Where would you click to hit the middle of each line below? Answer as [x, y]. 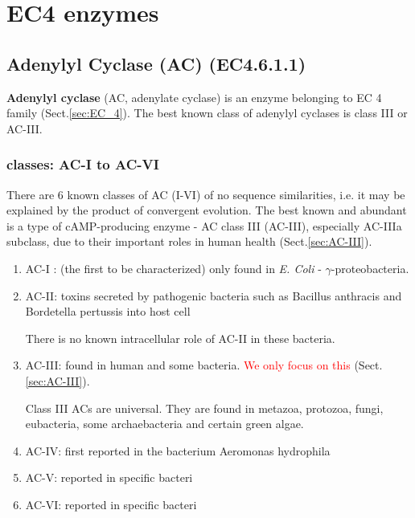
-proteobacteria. [370, 268]
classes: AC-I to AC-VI [83, 164]
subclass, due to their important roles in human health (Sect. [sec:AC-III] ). [189, 241]
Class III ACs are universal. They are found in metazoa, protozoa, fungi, [204, 408]
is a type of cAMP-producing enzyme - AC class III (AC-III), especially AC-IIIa [204, 225]
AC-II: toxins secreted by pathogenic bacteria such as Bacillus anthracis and [214, 295]
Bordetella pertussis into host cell [108, 311]
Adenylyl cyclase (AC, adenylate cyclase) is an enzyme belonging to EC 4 [194, 97]
